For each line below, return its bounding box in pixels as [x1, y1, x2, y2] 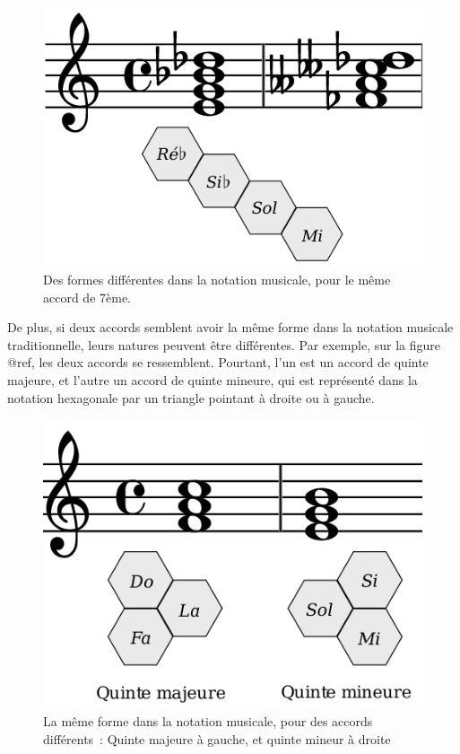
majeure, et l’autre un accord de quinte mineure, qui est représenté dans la [7, 370, 418, 389]
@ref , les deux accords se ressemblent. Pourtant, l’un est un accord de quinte [7, 353, 429, 372]
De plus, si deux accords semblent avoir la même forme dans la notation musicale [7, 318, 454, 337]
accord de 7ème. [43, 287, 132, 306]
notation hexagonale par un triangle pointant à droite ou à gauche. [7, 388, 375, 407]
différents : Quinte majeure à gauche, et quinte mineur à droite [43, 730, 391, 749]
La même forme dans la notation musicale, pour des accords [43, 712, 373, 731]
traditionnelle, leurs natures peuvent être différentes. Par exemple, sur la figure [7, 335, 441, 354]
